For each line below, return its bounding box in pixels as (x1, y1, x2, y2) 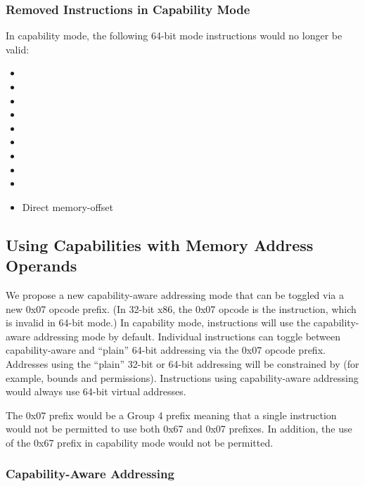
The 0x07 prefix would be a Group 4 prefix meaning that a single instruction (6, 407, 337, 422)
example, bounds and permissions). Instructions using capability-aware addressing (6, 370, 359, 385)
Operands (6, 255, 77, 276)
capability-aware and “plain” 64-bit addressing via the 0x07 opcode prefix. (6, 343, 326, 357)
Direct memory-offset (22, 199, 113, 214)
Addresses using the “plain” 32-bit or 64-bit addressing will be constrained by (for (6, 356, 359, 371)
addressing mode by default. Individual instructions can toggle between (33, 328, 341, 343)
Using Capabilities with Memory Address (6, 234, 314, 255)
